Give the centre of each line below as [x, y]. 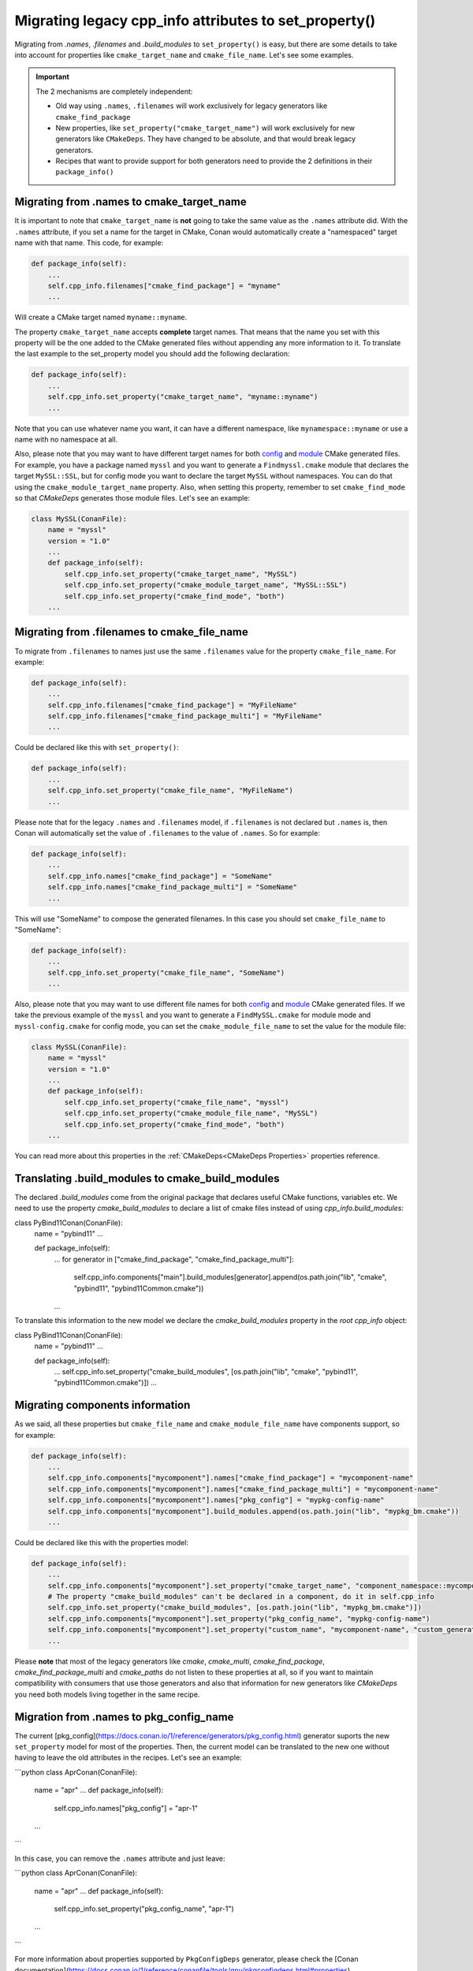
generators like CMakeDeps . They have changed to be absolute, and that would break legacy [206, 139]
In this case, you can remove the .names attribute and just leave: [120, 1858]
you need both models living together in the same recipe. [107, 1694]
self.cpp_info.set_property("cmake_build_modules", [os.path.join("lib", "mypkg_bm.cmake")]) [235, 1608]
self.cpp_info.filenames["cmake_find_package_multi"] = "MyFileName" [185, 716]
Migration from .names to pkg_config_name [124, 1717]
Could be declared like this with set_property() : [97, 747]
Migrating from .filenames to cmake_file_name [131, 632]
